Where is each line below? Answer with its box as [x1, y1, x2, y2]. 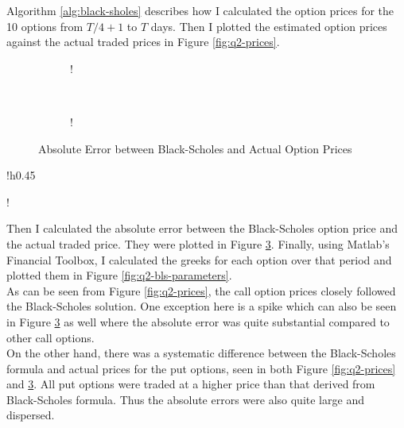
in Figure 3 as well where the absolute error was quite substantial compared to [6, 313, 390, 330]
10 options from [6, 17, 84, 34]
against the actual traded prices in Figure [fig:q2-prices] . [6, 33, 280, 50]
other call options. [6, 329, 95, 345]
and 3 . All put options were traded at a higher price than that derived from [6, 376, 375, 392]
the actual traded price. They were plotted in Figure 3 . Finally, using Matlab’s [6, 235, 390, 252]
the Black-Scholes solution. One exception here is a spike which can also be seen [6, 298, 397, 314]
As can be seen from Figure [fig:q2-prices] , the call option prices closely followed [6, 282, 396, 299]
